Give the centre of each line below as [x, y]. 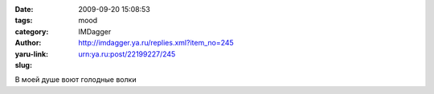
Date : [24, 9]
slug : [23, 65]
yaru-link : [31, 54]
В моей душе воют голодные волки [76, 80]
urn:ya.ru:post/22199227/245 [127, 54]
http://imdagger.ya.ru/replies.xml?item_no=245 [156, 43]
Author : [28, 43]
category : [32, 31]
